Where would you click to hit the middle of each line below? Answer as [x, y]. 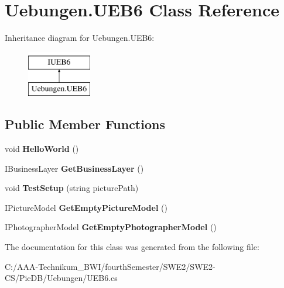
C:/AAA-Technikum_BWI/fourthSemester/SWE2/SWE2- [110, 266]
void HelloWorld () [42, 149]
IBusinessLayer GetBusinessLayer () [74, 168]
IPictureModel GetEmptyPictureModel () [86, 207]
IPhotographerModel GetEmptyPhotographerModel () [111, 227]
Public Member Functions [85, 124]
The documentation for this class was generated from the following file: [132, 247]
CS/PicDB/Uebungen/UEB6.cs [61, 278]
